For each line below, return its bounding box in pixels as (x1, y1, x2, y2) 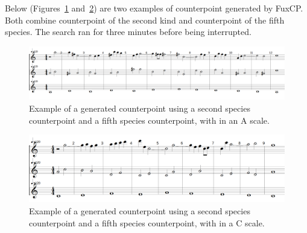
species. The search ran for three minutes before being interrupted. (5, 25, 252, 38)
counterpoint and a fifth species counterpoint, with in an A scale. (29, 113, 270, 126)
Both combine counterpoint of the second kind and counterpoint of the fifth (5, 13, 285, 26)
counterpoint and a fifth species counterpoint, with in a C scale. (29, 216, 265, 229)
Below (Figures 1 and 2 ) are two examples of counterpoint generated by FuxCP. (5, 2, 303, 14)
